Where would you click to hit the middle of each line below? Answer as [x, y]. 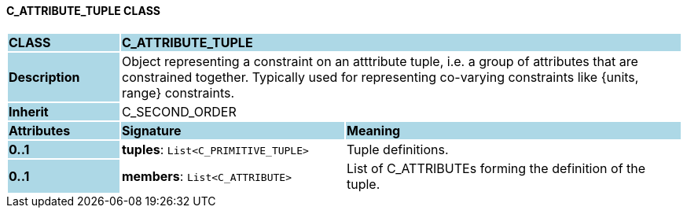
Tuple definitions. [397, 149]
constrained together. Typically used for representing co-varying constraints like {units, [380, 77]
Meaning [373, 130]
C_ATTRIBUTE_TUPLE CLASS [83, 11]
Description [44, 77]
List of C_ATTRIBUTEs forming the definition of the [496, 168]
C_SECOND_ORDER [179, 111]
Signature [151, 130]
